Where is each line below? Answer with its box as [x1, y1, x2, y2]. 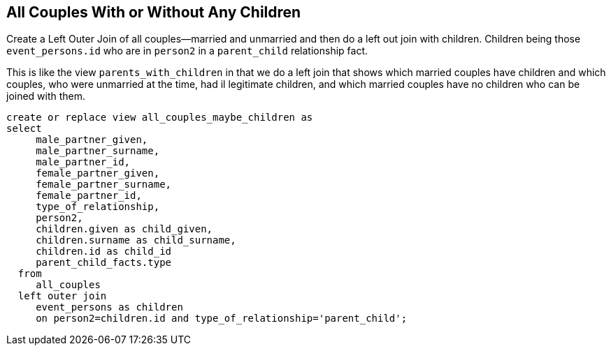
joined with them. [6, 90, 86, 103]
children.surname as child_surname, [36, 234, 236, 246]
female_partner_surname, [36, 179, 172, 191]
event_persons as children [36, 301, 183, 313]
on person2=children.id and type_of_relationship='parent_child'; [36, 313, 408, 324]
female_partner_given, [36, 167, 160, 179]
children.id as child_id [36, 246, 172, 257]
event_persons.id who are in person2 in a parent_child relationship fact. [6, 45, 368, 57]
